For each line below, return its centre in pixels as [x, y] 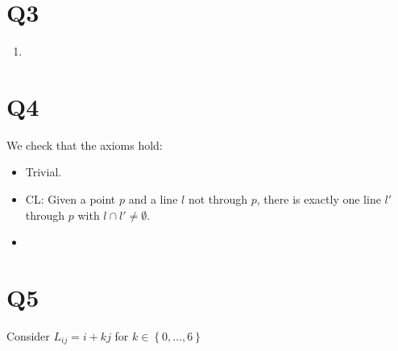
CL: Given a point [70, 199]
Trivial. [44, 172]
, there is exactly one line [319, 199]
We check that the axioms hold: [85, 145]
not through [218, 199]
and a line [153, 199]
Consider [28, 335]
